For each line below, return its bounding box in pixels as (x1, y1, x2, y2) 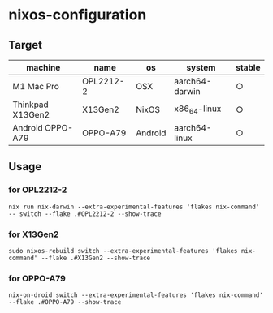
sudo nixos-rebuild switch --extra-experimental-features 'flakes (8, 247, 238, 255)
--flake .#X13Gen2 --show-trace (41, 254, 151, 262)
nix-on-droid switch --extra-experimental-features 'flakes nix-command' (8, 291, 264, 299)
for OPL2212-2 (8, 184, 67, 195)
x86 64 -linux (174, 103, 222, 116)
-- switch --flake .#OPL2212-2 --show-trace (8, 209, 162, 218)
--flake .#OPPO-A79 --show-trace (8, 298, 122, 307)
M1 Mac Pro (12, 81, 59, 92)
